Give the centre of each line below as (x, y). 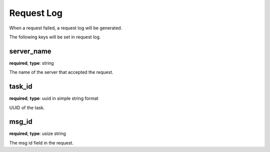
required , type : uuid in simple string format (54, 98)
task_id (21, 86)
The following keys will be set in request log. (55, 37)
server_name (30, 51)
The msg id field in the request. (41, 143)
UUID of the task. (27, 108)
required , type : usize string (37, 134)
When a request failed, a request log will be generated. (66, 28)
